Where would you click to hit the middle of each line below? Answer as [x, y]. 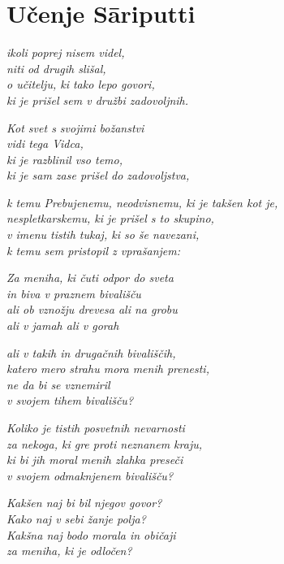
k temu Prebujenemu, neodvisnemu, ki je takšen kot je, [142, 202]
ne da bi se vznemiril [58, 384]
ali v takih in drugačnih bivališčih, [91, 352]
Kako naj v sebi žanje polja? [76, 518]
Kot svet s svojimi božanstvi [75, 127]
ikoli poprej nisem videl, [66, 52]
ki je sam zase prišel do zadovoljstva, [98, 175]
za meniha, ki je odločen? [69, 551]
